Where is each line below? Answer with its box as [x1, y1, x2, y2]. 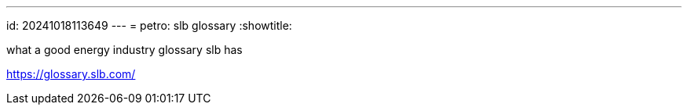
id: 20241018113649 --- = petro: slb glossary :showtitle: [6, 19, 292, 32]
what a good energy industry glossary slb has [6, 43, 243, 56]
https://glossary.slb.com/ [6, 67, 136, 81]
